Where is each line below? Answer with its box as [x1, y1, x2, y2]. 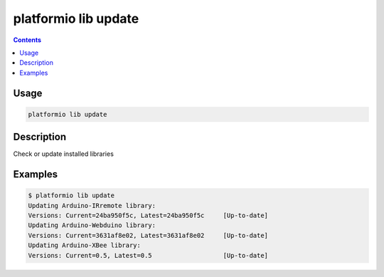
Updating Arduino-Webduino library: [28, 221, 156, 229]
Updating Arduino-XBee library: [28, 241, 142, 249]
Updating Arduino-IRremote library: [28, 202, 156, 209]
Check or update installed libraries [13, 150, 114, 158]
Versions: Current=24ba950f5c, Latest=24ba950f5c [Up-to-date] [28, 211, 269, 219]
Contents [13, 36, 42, 44]
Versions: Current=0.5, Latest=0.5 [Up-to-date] [28, 251, 269, 259]
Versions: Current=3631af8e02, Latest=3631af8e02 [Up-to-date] [28, 231, 269, 239]
